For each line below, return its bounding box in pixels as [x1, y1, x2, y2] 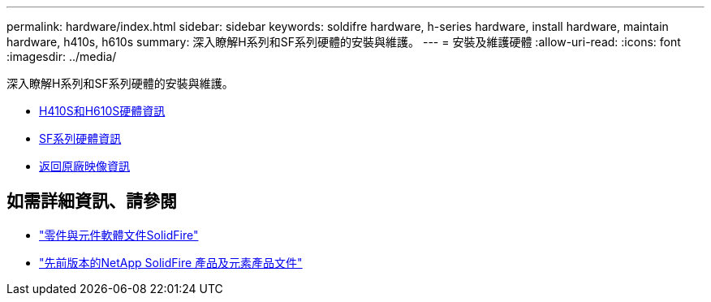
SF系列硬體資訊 [39, 132, 122, 145]
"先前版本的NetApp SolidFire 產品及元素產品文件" [39, 255, 303, 270]
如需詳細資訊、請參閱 [6, 191, 177, 212]
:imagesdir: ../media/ [6, 50, 117, 63]
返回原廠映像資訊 [39, 159, 130, 173]
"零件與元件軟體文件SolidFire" [39, 227, 199, 242]
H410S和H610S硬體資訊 [39, 104, 166, 118]
